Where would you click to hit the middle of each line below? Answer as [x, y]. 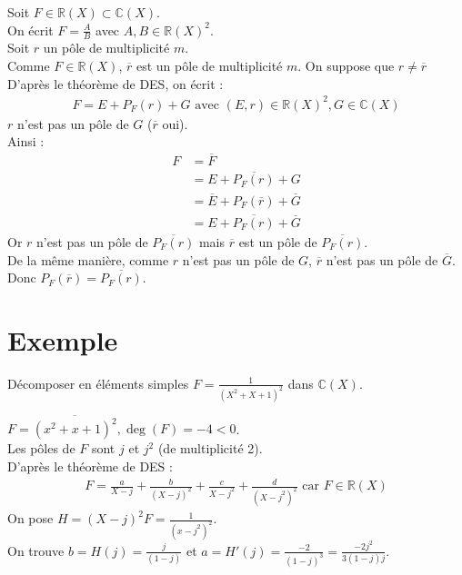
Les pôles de [41, 448]
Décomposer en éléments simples [98, 383]
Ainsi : [26, 141]
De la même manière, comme [88, 259]
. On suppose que [346, 66]
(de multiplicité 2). [210, 448]
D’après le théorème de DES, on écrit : [115, 83]
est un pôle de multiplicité [209, 66]
